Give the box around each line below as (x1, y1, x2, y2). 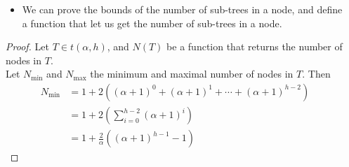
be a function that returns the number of (166, 39, 343, 54)
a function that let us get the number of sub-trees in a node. (22, 15, 282, 30)
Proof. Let (6, 39, 49, 54)
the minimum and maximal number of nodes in (90, 66, 294, 81)
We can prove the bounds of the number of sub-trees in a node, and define (22, 2, 343, 16)
